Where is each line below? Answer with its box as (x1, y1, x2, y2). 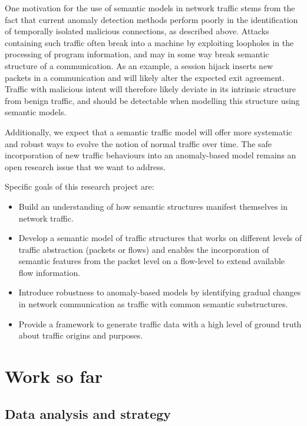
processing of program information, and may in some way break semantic (5, 48, 269, 60)
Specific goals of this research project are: (5, 180, 154, 193)
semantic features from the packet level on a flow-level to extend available (18, 255, 285, 267)
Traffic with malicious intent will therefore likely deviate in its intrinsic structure (5, 83, 296, 95)
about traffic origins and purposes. (18, 329, 143, 342)
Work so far (5, 364, 103, 388)
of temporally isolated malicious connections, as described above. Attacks (5, 25, 269, 37)
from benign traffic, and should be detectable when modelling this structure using (5, 94, 300, 106)
